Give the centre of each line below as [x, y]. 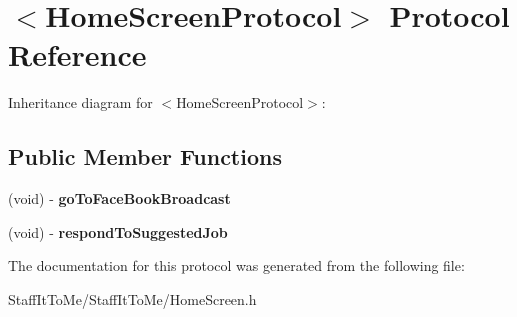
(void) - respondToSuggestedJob [118, 231]
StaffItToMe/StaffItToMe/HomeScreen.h [132, 298]
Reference [77, 54]
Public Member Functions [145, 156]
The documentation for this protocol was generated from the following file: [236, 265]
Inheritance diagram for [80, 102]
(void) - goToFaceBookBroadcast [119, 198]
